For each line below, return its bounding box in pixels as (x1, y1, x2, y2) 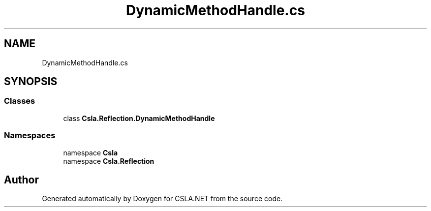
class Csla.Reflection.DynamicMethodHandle (63, 114, 215, 122)
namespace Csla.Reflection (63, 156, 154, 165)
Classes (4, 96, 35, 106)
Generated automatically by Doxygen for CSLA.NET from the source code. (42, 194, 283, 203)
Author (4, 173, 39, 186)
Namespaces (4, 130, 56, 141)
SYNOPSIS (4, 75, 58, 88)
